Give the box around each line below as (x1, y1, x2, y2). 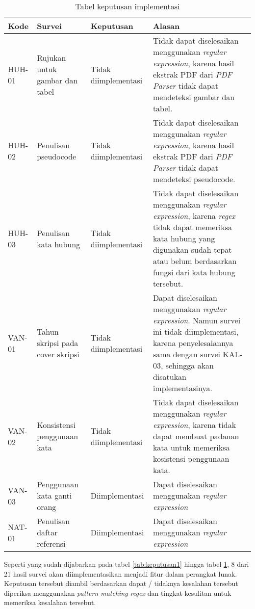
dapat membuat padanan (153, 430, 239, 442)
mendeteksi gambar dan (153, 91, 235, 103)
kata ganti (37, 490, 72, 501)
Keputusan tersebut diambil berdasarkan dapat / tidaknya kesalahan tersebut (4, 578, 238, 588)
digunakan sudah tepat (153, 244, 232, 255)
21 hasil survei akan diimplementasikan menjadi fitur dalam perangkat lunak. (4, 568, 237, 579)
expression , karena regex (153, 210, 235, 221)
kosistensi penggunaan (153, 453, 229, 464)
